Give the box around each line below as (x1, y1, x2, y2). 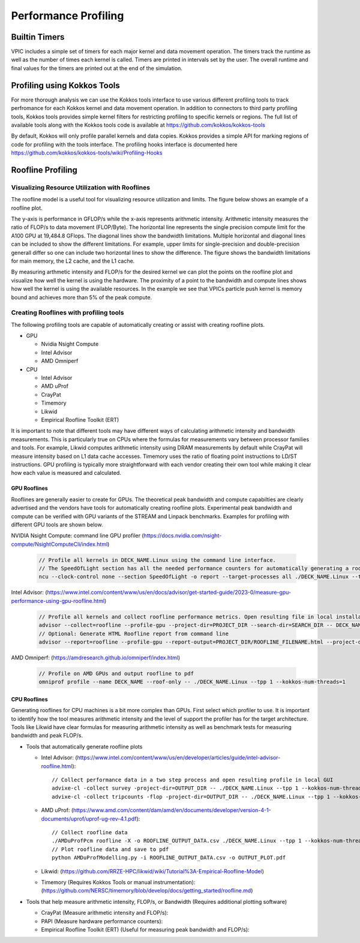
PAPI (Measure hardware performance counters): (41, 917, 163, 925)
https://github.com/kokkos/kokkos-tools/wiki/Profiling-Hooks (11, 149, 163, 156)
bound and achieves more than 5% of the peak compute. (11, 293, 152, 301)
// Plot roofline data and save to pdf (52, 846, 169, 853)
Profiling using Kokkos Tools (11, 80, 120, 90)
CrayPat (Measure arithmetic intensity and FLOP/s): (41, 909, 169, 917)
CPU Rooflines (11, 695, 48, 703)
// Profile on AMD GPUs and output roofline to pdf (38, 670, 194, 677)
